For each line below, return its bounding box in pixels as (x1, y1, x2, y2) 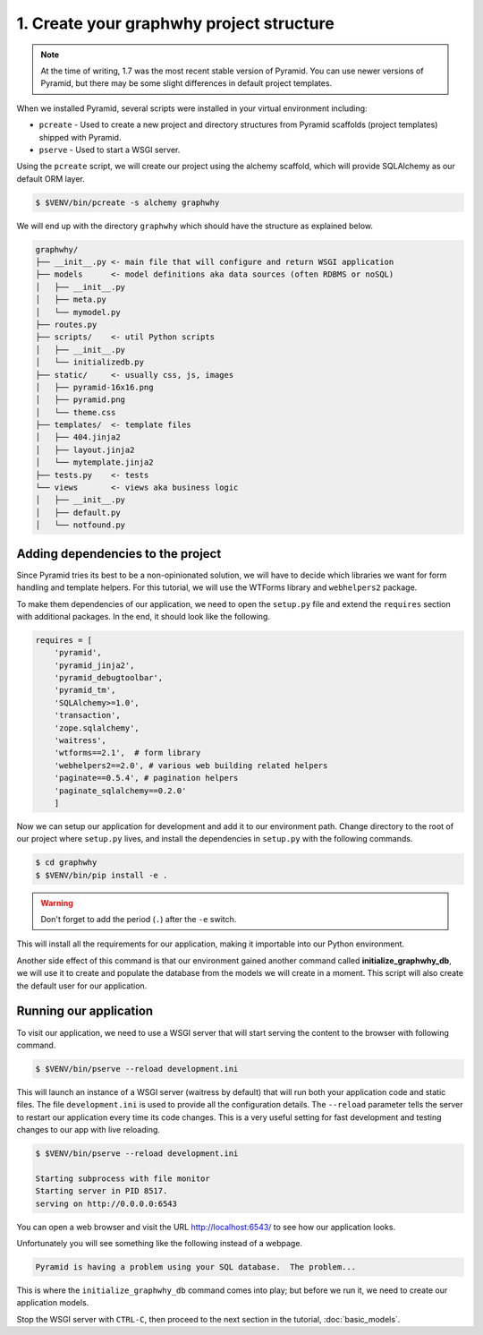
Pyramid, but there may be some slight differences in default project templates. (40, 78, 333, 89)
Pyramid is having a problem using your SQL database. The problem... (35, 1262, 357, 1271)
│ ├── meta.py (35, 295, 107, 304)
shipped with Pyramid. (38, 132, 122, 142)
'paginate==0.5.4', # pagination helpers (54, 773, 239, 783)
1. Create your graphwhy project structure (16, 13, 335, 33)
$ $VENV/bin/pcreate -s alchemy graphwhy (35, 197, 220, 208)
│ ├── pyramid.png (35, 395, 125, 405)
